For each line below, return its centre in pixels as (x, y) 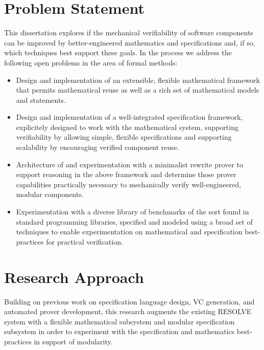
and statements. (41, 100)
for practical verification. (85, 241)
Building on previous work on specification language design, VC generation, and (129, 301)
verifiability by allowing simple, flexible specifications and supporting (124, 137)
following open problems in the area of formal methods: (91, 62)
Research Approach (74, 277)
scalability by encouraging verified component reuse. (98, 147)
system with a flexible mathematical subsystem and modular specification (119, 321)
